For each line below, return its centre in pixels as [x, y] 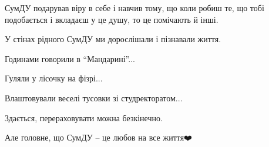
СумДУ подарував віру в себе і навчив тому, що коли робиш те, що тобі [134, 8]
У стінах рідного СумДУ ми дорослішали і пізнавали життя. [113, 39]
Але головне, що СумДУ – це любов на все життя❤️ [98, 137]
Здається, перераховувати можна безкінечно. [84, 117]
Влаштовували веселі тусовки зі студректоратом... [94, 98]
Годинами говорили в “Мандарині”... [70, 58]
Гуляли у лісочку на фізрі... [54, 78]
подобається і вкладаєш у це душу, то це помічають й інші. [112, 19]
